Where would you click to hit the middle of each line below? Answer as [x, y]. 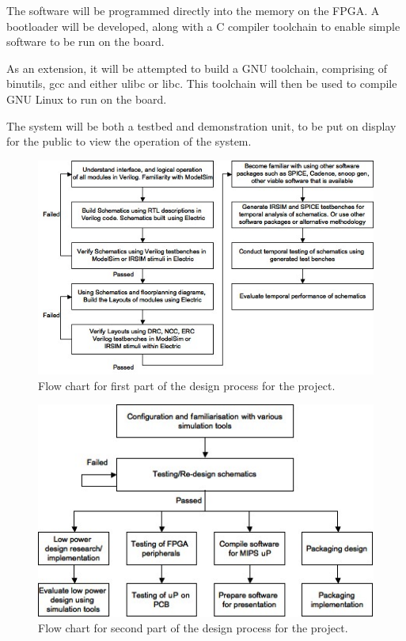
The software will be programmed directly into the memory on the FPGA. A [193, 10]
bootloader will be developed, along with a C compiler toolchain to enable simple [203, 26]
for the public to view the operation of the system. [129, 141]
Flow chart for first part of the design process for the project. [187, 385]
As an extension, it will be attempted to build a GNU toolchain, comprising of [197, 68]
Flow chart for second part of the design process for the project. [193, 628]
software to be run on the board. [85, 42]
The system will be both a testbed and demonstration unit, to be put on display [201, 125]
